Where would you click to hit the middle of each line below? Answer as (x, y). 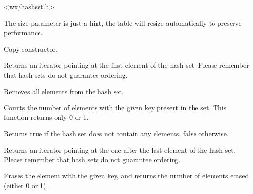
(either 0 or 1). (26, 185)
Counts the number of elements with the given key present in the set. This (115, 107)
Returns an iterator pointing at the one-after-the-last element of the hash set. (120, 149)
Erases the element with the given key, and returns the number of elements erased (126, 176)
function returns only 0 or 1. (46, 117)
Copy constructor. (31, 48)
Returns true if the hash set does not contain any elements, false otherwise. (116, 133)
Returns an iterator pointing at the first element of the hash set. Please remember (126, 65)
